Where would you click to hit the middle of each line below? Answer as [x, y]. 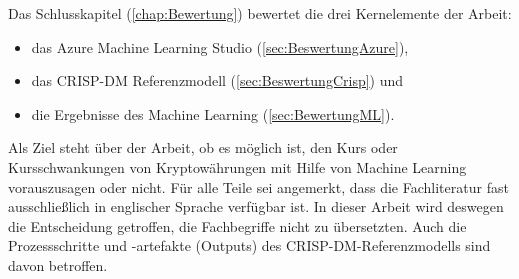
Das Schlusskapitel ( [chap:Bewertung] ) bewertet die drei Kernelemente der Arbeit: [260, 13]
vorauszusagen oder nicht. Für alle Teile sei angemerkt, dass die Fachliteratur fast [258, 186]
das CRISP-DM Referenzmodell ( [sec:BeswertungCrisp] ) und [217, 80]
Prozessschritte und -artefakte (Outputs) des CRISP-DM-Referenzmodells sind [249, 245]
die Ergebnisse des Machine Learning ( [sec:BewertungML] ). [213, 113]
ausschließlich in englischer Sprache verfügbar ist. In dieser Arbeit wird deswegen [256, 206]
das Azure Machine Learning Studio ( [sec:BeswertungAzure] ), [220, 46]
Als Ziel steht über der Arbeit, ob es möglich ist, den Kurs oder [203, 147]
